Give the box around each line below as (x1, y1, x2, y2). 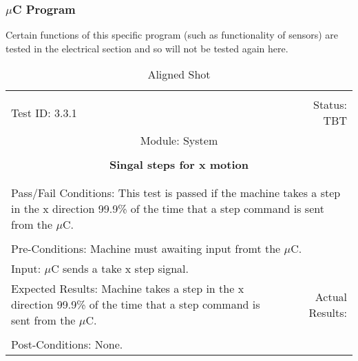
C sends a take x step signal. (51, 260, 189, 277)
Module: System (140, 132, 218, 149)
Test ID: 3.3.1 (11, 104, 77, 121)
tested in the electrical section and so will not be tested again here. (6, 41, 288, 55)
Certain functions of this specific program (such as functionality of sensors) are (6, 28, 339, 42)
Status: (313, 96, 347, 113)
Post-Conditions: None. (11, 336, 123, 353)
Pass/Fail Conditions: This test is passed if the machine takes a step (11, 185, 341, 201)
